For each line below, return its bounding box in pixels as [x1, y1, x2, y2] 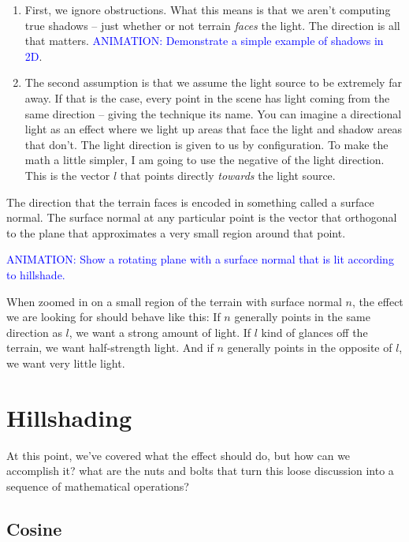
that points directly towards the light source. [120, 166, 336, 183]
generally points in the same [234, 308, 370, 325]
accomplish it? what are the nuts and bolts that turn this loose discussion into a [6, 462, 394, 479]
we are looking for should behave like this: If [6, 308, 221, 325]
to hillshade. [6, 266, 65, 282]
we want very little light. [6, 354, 125, 371]
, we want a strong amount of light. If [69, 323, 251, 340]
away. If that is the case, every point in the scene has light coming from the [24, 89, 390, 106]
